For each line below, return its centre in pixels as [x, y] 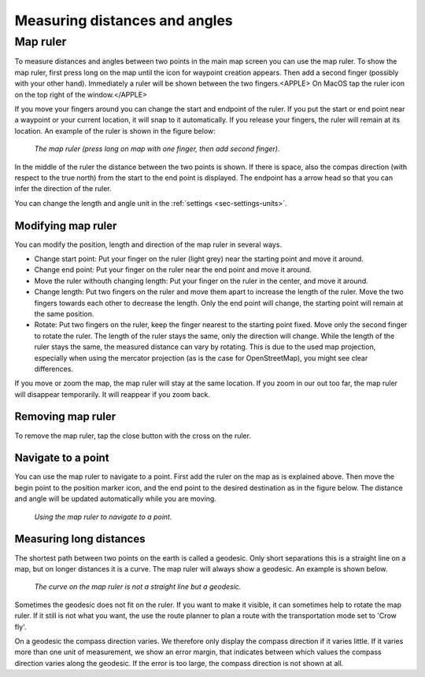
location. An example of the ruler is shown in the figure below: [115, 131]
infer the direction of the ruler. [63, 189]
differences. [54, 369]
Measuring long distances [80, 539]
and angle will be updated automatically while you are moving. [115, 499]
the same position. [64, 314]
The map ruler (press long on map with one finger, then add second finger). [157, 149]
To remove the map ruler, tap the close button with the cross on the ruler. [133, 436]
